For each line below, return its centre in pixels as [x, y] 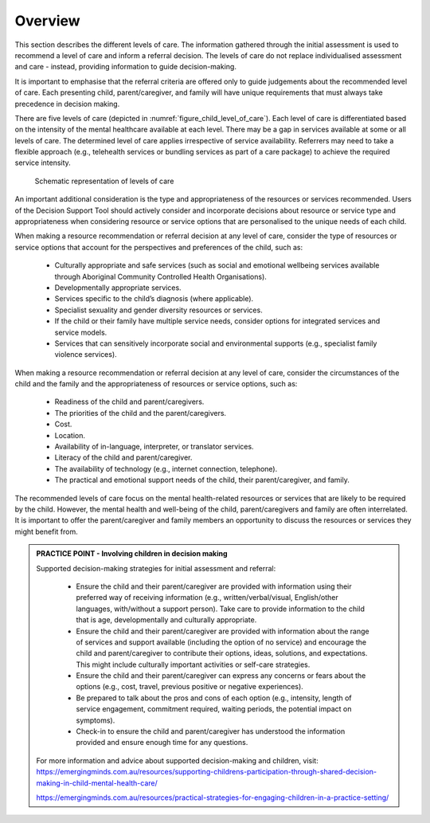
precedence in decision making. [67, 104]
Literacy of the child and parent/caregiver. [123, 457]
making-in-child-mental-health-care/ [97, 783]
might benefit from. [47, 531]
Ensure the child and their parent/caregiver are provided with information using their [214, 586]
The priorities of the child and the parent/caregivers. [141, 413]
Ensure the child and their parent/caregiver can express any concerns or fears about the [221, 676]
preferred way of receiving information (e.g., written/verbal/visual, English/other [207, 598]
